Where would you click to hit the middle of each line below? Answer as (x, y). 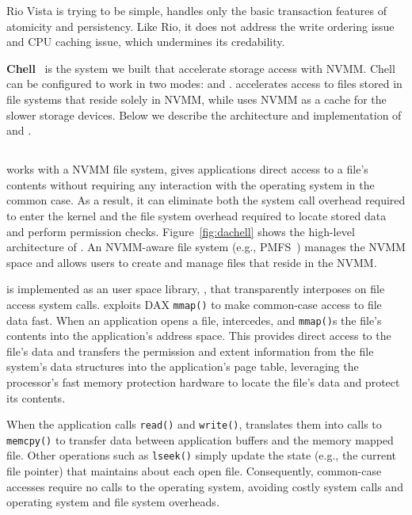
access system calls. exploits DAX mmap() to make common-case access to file (194, 304)
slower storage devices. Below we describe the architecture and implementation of (204, 114)
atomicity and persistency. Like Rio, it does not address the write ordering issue (200, 26)
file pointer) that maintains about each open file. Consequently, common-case (194, 471)
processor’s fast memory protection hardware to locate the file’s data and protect (203, 381)
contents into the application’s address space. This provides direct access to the (199, 336)
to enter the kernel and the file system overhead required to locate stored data (196, 215)
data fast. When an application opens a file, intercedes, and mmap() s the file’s (194, 320)
